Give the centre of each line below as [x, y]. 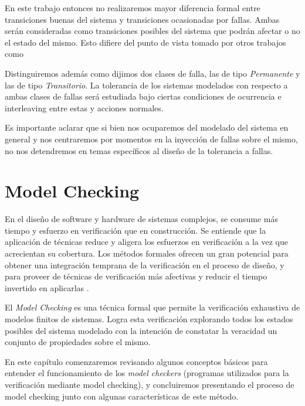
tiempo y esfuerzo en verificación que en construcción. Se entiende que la [135, 230]
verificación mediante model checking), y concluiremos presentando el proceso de [150, 384]
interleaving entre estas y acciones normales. [84, 108]
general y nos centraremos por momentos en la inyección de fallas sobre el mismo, [151, 139]
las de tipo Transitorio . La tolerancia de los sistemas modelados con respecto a [146, 85]
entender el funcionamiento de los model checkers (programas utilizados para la [147, 373]
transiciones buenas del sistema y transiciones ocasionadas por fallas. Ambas [142, 19]
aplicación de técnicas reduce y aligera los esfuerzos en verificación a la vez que [146, 242]
